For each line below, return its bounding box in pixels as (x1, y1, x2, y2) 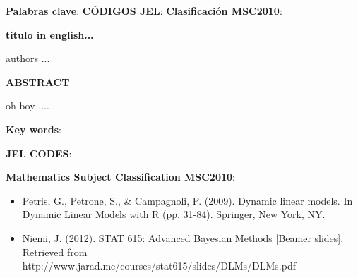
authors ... (6, 51, 50, 66)
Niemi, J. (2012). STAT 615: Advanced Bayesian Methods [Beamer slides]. (22, 230, 344, 245)
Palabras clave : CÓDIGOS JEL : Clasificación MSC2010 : (6, 4, 282, 18)
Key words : (6, 121, 61, 136)
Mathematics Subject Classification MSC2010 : (6, 169, 235, 184)
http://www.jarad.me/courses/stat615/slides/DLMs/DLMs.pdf (22, 258, 296, 273)
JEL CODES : (6, 145, 72, 160)
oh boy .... (6, 98, 49, 113)
